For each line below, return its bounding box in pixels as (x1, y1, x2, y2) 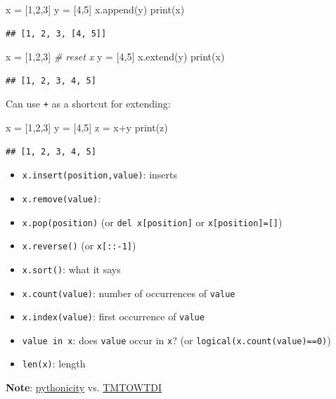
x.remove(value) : (22, 190, 101, 205)
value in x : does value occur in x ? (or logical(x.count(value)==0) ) (22, 332, 331, 347)
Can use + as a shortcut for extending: (6, 96, 171, 111)
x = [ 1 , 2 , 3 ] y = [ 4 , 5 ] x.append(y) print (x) (6, 2, 185, 16)
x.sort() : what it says (22, 261, 121, 276)
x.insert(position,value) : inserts (22, 167, 178, 182)
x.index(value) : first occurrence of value (22, 309, 205, 324)
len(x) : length (22, 356, 86, 371)
